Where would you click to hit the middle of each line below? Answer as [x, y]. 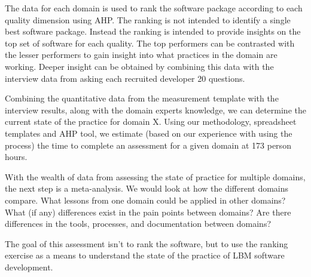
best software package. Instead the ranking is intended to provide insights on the [153, 31]
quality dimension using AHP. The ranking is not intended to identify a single [148, 19]
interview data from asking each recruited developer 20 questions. [125, 78]
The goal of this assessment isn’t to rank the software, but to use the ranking [147, 243]
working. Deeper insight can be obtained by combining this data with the [139, 66]
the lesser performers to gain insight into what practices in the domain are [141, 55]
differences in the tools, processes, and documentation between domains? [138, 224]
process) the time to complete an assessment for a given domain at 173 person [148, 145]
